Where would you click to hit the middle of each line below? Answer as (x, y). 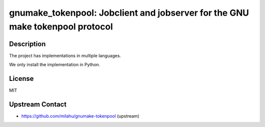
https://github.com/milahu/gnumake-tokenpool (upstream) (80, 116)
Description (27, 44)
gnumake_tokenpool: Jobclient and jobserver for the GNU (129, 13)
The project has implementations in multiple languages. (65, 55)
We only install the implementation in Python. (55, 65)
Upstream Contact (38, 104)
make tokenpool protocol (61, 26)
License (21, 79)
